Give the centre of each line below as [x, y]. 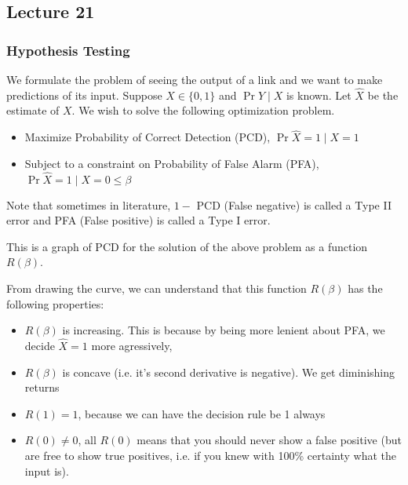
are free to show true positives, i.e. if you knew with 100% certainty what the [211, 455]
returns [42, 387]
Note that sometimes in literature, [89, 204]
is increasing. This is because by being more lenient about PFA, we [224, 330]
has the [365, 288]
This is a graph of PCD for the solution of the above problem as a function [187, 246]
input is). [47, 470]
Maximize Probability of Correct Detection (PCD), [148, 137]
